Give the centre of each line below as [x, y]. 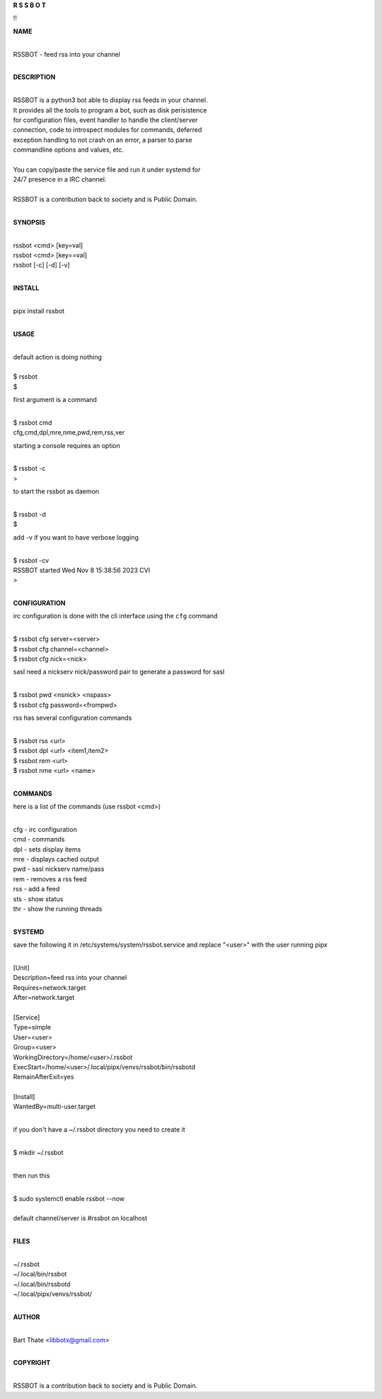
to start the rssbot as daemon [56, 491]
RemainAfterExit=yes [44, 1077]
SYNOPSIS [29, 222]
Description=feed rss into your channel [70, 978]
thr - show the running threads [58, 909]
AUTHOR [27, 1317]
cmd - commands [39, 840]
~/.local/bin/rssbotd [42, 1284]
